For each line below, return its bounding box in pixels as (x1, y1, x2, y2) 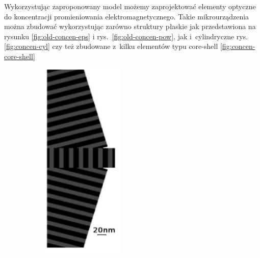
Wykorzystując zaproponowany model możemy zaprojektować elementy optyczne (4, 1, 256, 11)
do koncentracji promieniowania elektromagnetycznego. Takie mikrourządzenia (4, 11, 249, 21)
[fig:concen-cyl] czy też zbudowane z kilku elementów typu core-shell (4, 41, 218, 51)
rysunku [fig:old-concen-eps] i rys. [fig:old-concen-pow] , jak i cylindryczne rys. (4, 31, 248, 41)
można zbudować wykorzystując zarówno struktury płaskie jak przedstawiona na (4, 21, 256, 32)
